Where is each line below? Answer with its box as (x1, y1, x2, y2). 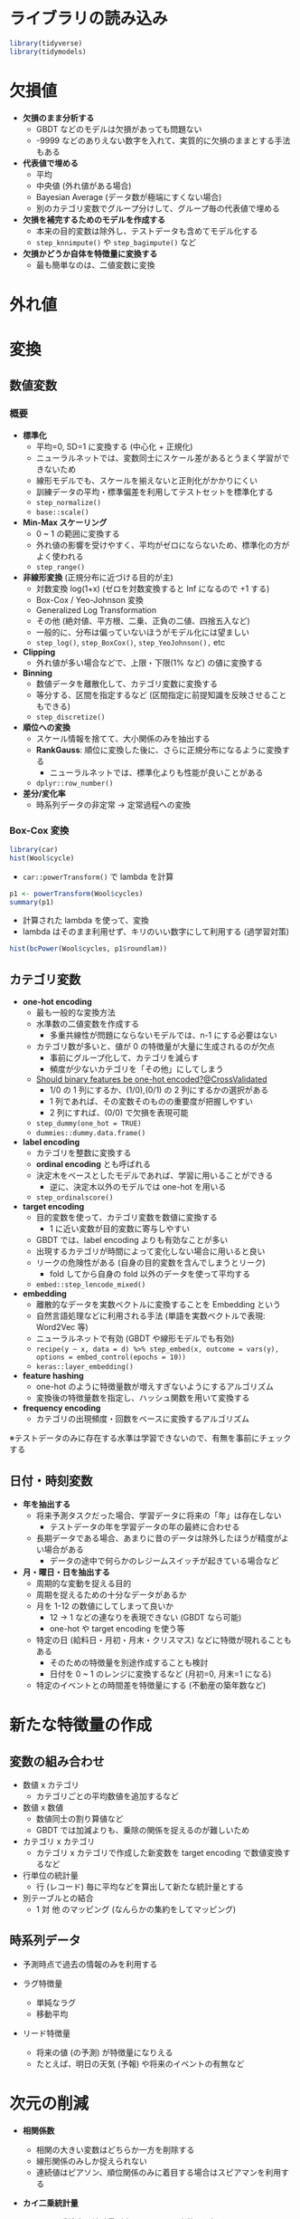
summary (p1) (9, 897, 54, 906)
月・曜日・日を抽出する (22, 1566, 110, 1577)
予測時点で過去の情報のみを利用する (22, 1958, 158, 1969)
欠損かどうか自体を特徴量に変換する (22, 248, 158, 259)
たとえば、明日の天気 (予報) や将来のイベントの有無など (35, 2058, 245, 2069)
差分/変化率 (22, 788, 66, 799)
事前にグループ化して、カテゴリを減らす (49, 1052, 200, 1064)
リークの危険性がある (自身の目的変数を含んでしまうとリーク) (35, 1258, 267, 1268)
